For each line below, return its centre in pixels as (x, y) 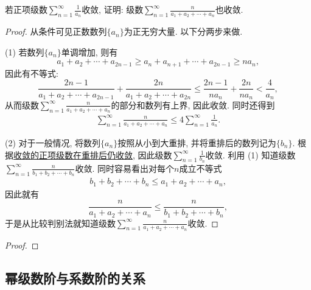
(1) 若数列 (25, 51)
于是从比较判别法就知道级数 (60, 223)
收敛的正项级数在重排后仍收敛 (73, 154)
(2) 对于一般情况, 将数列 (53, 143)
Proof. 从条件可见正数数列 (56, 31)
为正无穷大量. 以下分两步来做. (183, 31)
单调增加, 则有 (89, 51)
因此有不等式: (32, 73)
